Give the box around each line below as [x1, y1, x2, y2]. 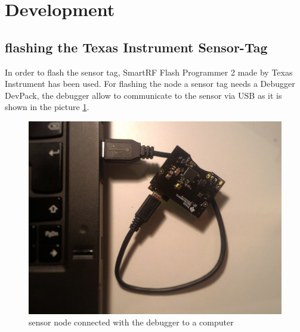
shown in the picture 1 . [5, 101, 89, 113]
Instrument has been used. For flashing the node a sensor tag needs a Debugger [5, 77, 295, 90]
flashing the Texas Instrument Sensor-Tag [5, 37, 268, 56]
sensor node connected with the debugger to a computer [29, 316, 234, 328]
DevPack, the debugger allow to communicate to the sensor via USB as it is [5, 89, 282, 101]
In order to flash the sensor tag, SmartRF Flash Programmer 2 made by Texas [5, 65, 293, 78]
